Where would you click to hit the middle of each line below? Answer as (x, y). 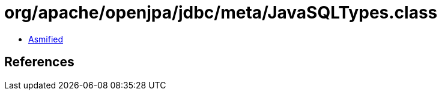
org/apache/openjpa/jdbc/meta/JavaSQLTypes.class (221, 13)
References (39, 62)
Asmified (46, 39)
